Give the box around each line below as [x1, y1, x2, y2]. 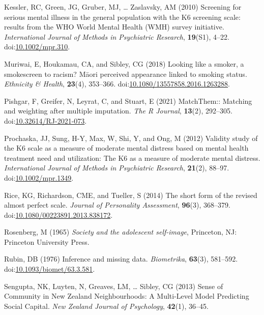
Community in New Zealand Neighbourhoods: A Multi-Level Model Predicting [4, 291, 249, 301]
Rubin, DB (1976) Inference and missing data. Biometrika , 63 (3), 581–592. [4, 253, 238, 264]
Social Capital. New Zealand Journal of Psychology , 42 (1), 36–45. [4, 300, 209, 311]
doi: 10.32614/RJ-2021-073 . [4, 115, 87, 126]
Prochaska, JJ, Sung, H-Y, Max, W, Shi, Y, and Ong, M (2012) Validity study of [4, 132, 258, 143]
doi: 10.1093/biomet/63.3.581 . [4, 264, 95, 274]
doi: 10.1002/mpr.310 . [4, 41, 70, 52]
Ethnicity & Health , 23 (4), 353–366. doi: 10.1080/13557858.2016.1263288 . [4, 78, 230, 89]
